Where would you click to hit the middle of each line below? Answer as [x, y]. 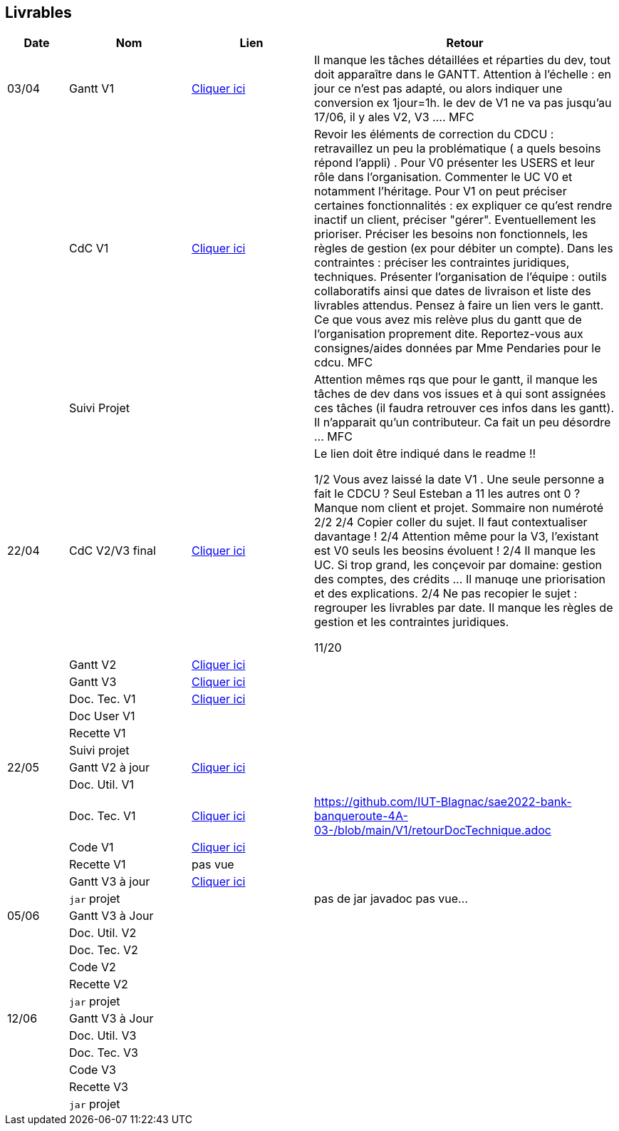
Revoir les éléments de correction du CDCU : [434, 134]
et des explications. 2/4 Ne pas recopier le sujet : [446, 594]
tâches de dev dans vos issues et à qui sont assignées [460, 394]
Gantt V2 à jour [110, 768]
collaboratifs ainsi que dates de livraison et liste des [453, 291]
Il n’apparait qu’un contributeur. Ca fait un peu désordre [463, 423]
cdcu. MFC [344, 363]
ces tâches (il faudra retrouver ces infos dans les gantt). [464, 408]
